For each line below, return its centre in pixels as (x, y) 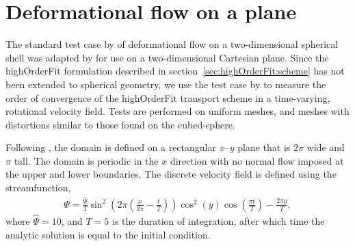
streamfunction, (38, 188)
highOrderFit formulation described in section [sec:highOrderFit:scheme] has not (175, 71)
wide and (326, 147)
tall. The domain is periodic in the (86, 160)
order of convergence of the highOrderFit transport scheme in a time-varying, (168, 97)
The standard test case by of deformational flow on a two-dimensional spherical (172, 44)
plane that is (264, 147)
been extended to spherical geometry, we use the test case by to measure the (166, 84)
